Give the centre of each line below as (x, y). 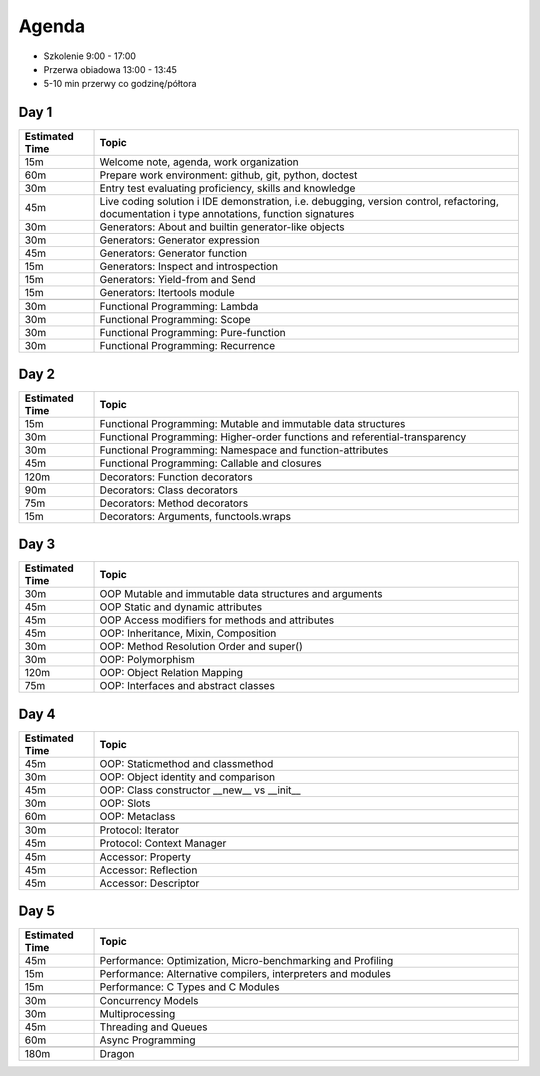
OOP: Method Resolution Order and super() (201, 647)
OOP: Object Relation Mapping (171, 673)
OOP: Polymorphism (147, 660)
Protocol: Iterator (139, 830)
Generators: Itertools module (167, 293)
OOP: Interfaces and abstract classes (187, 686)
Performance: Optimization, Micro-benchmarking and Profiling (246, 961)
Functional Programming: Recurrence (187, 346)
